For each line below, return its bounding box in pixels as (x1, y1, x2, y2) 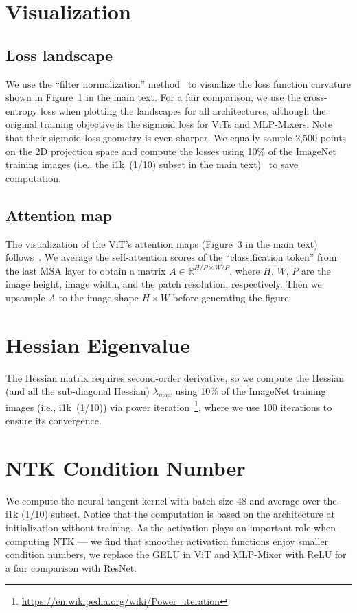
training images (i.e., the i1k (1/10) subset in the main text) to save (5, 157, 299, 172)
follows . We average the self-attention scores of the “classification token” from (5, 250, 337, 264)
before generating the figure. (172, 290, 292, 304)
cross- (303, 90, 327, 104)
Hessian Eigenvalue (5, 330, 190, 358)
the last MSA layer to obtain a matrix (5, 263, 166, 277)
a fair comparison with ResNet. (5, 560, 137, 575)
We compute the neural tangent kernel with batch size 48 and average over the (5, 493, 337, 507)
